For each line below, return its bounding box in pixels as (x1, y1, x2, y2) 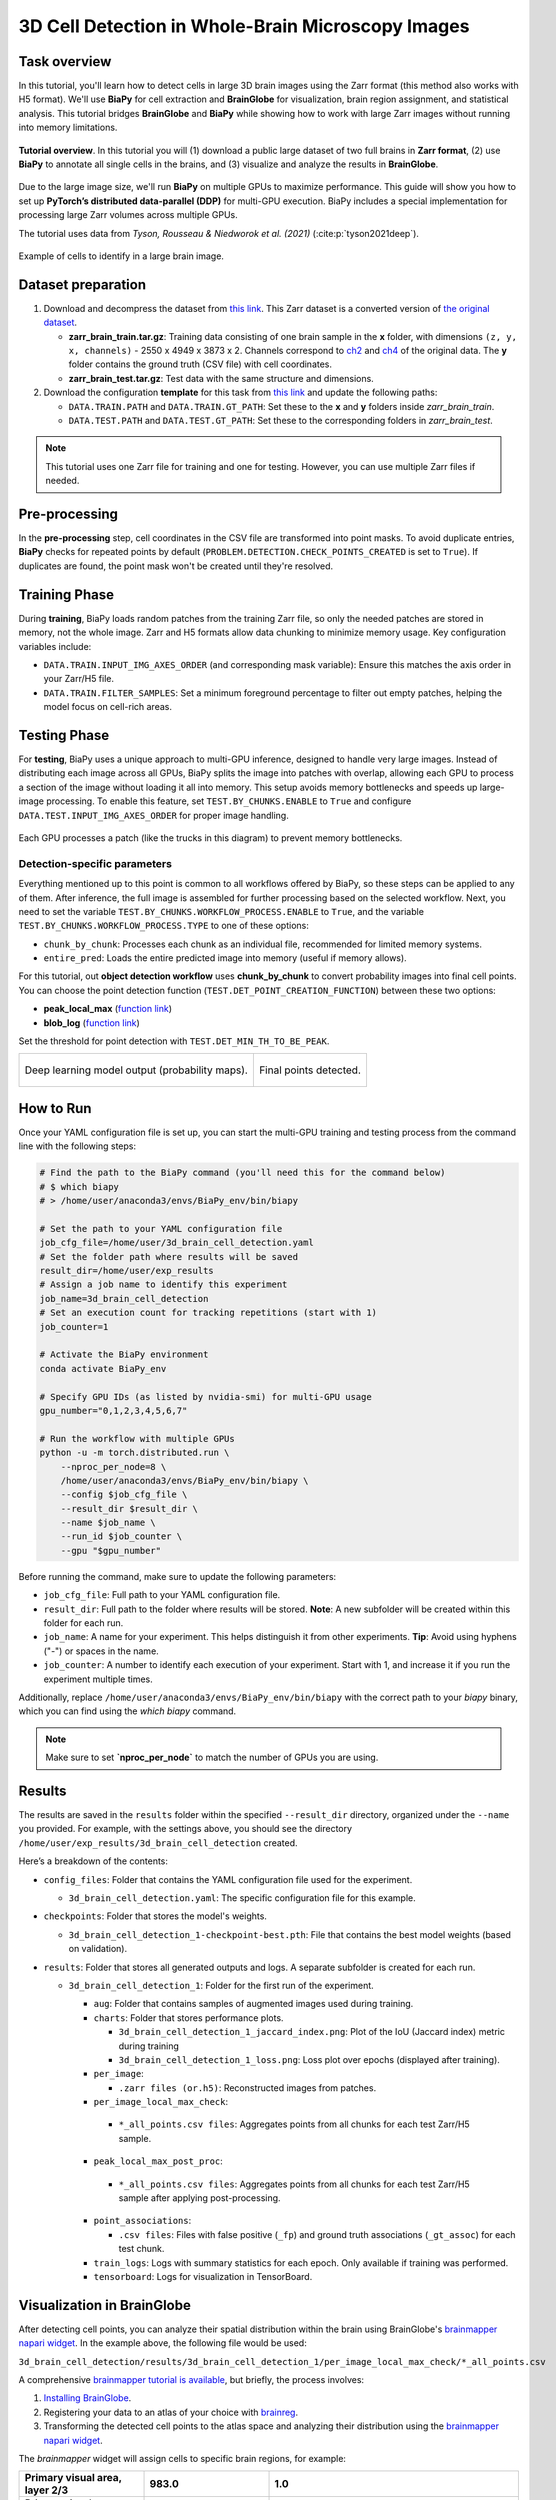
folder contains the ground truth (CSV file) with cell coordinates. (68, 358, 333, 370)
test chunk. (118, 2243, 165, 2255)
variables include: (18, 640, 92, 652)
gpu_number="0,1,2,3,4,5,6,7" (39, 1405, 188, 1416)
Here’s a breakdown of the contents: (18, 1855, 169, 1867)
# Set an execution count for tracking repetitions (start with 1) (39, 1307, 378, 1319)
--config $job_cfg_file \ (60, 1489, 188, 1500)
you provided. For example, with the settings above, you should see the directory (18, 1823, 353, 1835)
